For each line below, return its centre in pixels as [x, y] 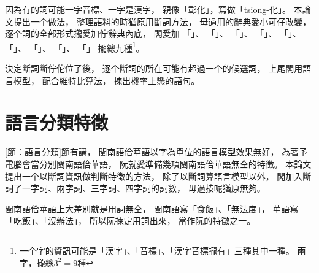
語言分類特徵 [57, 122]
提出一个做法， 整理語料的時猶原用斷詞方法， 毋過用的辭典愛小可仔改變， [162, 21]
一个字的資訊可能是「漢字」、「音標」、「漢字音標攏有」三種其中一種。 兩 [163, 250]
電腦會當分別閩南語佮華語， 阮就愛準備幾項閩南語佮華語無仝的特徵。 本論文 [158, 163]
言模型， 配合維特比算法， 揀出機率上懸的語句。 [102, 80]
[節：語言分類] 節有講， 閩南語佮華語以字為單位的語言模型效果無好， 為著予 [156, 152]
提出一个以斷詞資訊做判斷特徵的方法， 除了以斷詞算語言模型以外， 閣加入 [154, 176]
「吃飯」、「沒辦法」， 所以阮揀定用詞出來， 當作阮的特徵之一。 [130, 221]
